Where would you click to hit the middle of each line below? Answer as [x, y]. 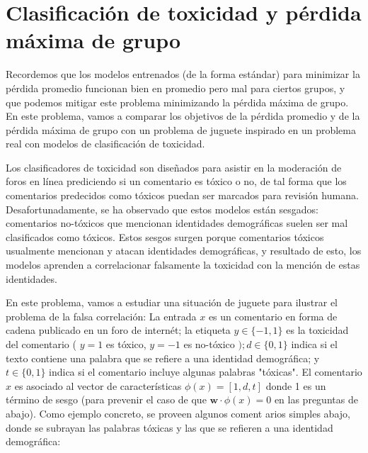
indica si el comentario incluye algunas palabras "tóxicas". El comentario [206, 372]
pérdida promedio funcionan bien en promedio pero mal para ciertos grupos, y [176, 88]
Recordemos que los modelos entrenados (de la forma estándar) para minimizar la [183, 74]
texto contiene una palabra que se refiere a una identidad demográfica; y [163, 358]
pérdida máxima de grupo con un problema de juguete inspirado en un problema [181, 129]
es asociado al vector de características [98, 385]
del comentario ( [41, 344]
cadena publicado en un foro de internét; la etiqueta [118, 330]
